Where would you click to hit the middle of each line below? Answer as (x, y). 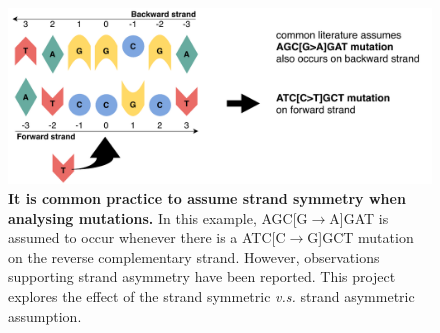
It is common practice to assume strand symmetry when (207, 197)
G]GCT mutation (360, 237)
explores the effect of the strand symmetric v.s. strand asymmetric (211, 295)
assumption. (45, 315)
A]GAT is (359, 217)
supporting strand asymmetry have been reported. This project (202, 276)
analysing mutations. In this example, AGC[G (158, 217)
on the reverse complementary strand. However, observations (194, 256)
